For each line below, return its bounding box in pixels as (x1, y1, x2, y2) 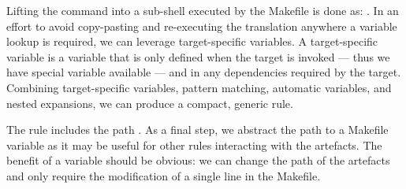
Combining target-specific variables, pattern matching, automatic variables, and (6, 79, 392, 95)
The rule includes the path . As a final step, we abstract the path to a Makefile (6, 121, 389, 138)
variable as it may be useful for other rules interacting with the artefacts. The (6, 136, 382, 153)
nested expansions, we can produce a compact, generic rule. (6, 94, 293, 111)
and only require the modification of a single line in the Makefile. (6, 167, 321, 183)
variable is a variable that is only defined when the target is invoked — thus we (6, 48, 390, 65)
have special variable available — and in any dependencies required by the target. (6, 64, 401, 80)
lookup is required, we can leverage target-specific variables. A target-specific (6, 33, 378, 50)
